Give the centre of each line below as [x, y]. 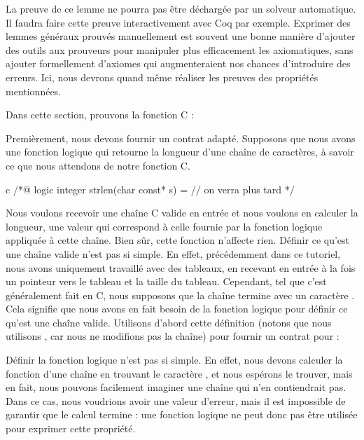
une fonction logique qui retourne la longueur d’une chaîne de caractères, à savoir [180, 152]
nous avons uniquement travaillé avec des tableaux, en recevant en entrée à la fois [181, 267]
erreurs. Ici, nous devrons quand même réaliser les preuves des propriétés [162, 77]
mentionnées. [34, 91]
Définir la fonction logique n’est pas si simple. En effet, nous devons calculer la [174, 360]
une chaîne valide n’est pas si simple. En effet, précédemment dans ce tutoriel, [173, 253]
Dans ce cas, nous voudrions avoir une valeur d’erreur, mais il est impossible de [176, 400]
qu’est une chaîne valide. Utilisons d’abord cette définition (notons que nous [169, 322]
